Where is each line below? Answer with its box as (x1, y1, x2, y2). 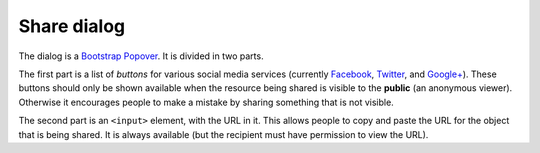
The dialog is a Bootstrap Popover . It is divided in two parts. (18, 50, 264, 62)
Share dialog (18, 15, 125, 37)
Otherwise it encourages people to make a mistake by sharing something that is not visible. (18, 96, 394, 108)
